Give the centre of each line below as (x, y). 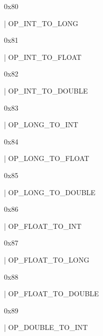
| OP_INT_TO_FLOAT (43, 57)
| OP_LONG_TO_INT (41, 124)
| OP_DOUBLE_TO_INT (46, 327)
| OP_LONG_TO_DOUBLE (50, 192)
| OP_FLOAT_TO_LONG (47, 259)
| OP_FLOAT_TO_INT (43, 226)
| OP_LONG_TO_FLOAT (47, 158)
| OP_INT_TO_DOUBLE (46, 90)
